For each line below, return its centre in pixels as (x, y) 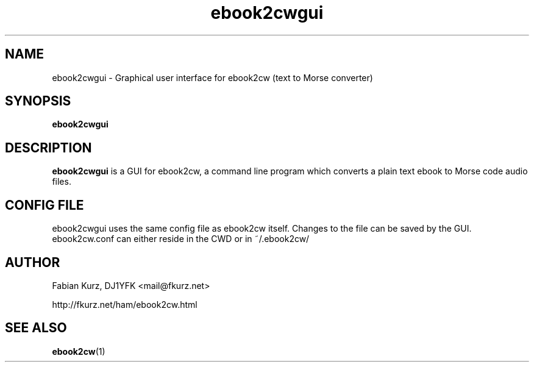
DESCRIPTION (48, 148)
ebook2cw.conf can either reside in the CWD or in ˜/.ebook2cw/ (181, 239)
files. (62, 182)
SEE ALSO (36, 328)
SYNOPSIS (38, 101)
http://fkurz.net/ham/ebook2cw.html (125, 304)
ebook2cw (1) (79, 351)
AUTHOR (33, 262)
